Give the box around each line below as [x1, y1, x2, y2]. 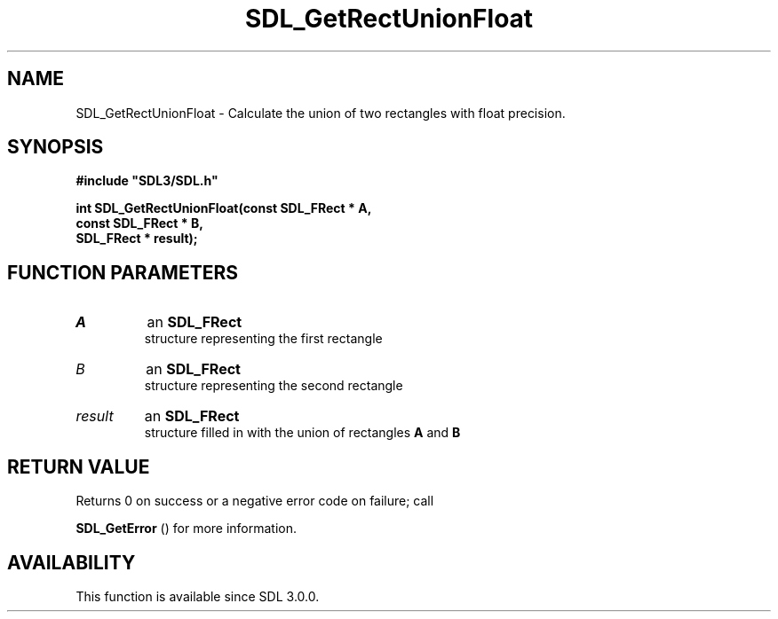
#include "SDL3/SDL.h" [75, 173, 218, 189]
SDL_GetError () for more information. [75, 521, 298, 537]
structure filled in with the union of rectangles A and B [144, 425, 461, 441]
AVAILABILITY [7, 551, 136, 574]
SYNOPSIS [7, 136, 104, 159]
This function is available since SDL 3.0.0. [75, 588, 320, 604]
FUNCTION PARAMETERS [7, 261, 238, 284]
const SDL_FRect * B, [75, 215, 203, 231]
